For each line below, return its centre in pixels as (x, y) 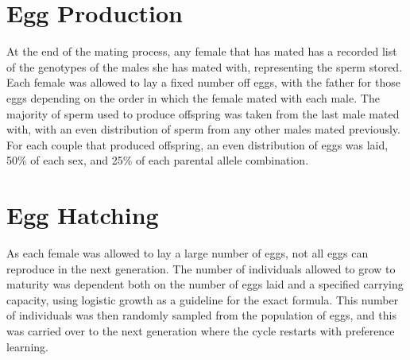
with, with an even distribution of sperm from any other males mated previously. (203, 129)
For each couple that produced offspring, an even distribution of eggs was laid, (197, 144)
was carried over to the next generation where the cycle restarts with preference (201, 330)
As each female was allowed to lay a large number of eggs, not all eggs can (188, 253)
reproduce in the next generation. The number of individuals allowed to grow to (201, 268)
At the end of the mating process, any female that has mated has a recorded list (202, 51)
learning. (27, 346)
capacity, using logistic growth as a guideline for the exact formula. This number (203, 299)
